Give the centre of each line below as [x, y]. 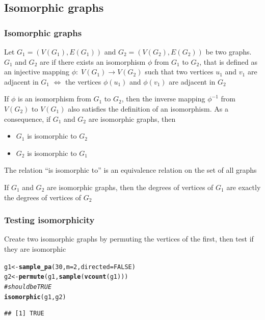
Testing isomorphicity [49, 220]
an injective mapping [37, 72]
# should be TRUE [28, 287]
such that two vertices [179, 72]
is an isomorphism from [55, 99]
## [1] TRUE [24, 314]
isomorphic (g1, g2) [35, 297]
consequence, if [28, 118]
